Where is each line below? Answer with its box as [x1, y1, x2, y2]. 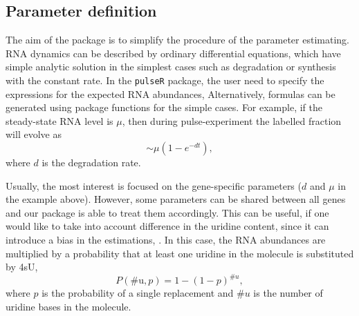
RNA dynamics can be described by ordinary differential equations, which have [6, 46, 341, 60]
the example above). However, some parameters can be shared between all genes [6, 192, 346, 206]
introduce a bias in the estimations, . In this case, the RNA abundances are [6, 232, 326, 246]
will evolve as [6, 127, 62, 141]
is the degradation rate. [42, 155, 141, 170]
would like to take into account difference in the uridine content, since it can [6, 219, 329, 233]
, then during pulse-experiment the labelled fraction [122, 113, 342, 128]
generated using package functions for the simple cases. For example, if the [6, 100, 323, 115]
